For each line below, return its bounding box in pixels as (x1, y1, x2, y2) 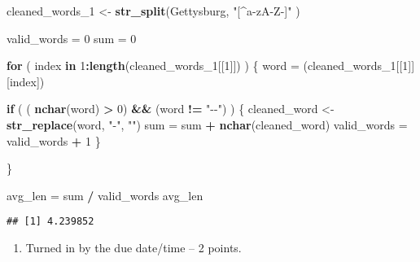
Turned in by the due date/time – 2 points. (25, 239, 242, 255)
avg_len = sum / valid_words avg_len (7, 186, 203, 203)
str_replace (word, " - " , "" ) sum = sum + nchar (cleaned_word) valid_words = (7, 116, 408, 133)
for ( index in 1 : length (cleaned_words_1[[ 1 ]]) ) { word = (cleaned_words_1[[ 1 (7, 57, 409, 74)
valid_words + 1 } (7, 132, 101, 149)
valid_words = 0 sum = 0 (7, 29, 137, 46)
